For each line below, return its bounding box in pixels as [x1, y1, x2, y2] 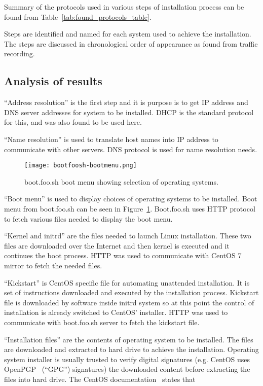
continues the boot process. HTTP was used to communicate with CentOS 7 [4, 250, 242, 261]
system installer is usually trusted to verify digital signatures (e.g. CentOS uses [4, 354, 250, 364]
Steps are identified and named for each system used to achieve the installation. [4, 28, 251, 39]
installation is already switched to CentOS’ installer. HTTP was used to [4, 307, 228, 318]
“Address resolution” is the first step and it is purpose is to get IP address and [4, 97, 248, 108]
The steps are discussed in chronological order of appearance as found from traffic [4, 38, 258, 49]
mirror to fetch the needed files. [4, 260, 102, 270]
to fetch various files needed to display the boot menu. [4, 213, 173, 224]
